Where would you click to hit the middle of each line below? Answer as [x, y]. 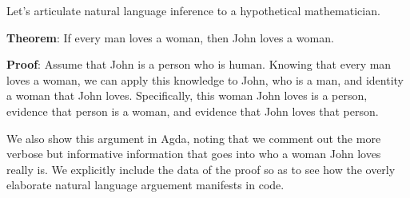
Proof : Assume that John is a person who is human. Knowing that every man [199, 64]
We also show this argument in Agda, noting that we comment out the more [194, 138]
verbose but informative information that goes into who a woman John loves [194, 154]
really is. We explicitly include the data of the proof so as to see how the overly [201, 169]
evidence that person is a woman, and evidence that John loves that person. [193, 111]
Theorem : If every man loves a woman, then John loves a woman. [170, 37]
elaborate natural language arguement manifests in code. [145, 185]
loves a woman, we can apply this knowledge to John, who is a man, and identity [205, 79]
